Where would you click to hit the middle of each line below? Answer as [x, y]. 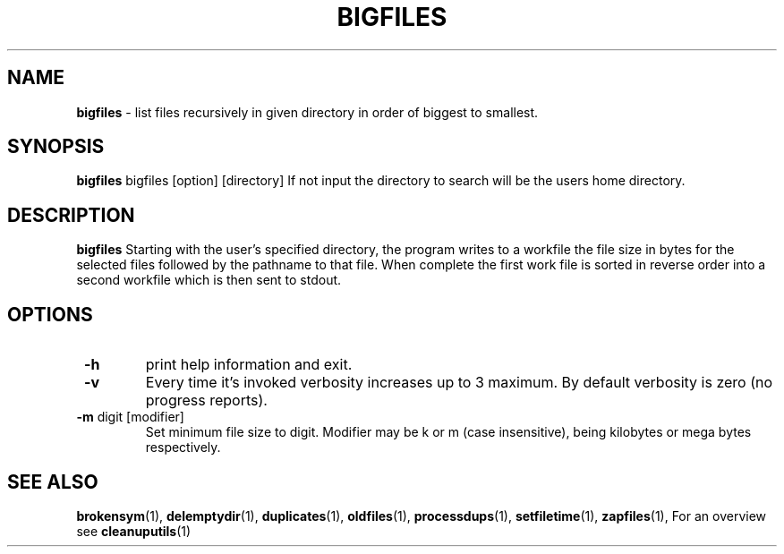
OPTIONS [50, 314]
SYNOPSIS [56, 147]
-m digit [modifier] [130, 417]
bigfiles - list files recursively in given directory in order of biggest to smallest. [307, 112]
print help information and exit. [249, 365]
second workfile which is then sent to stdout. [209, 280]
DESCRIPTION [71, 215]
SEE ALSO [53, 482]
